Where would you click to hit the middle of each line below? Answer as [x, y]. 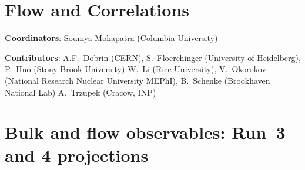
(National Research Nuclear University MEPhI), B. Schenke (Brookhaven [138, 80]
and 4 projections [77, 155]
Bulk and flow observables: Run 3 [145, 132]
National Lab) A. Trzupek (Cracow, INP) [81, 92]
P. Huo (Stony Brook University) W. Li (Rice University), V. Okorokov [135, 69]
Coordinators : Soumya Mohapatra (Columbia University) [111, 38]
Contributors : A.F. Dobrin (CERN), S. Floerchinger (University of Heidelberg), [153, 57]
